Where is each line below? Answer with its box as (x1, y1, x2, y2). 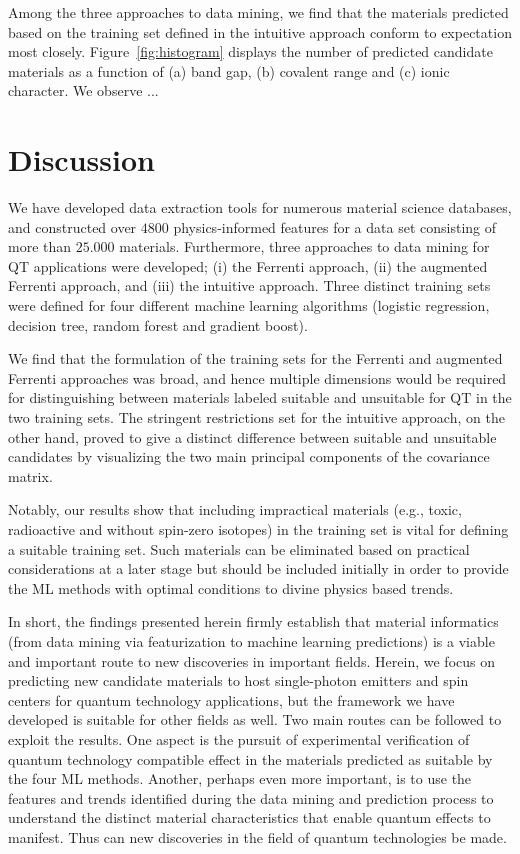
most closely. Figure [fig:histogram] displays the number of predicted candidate (8, 41, 493, 62)
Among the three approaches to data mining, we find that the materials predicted (8, 2, 509, 22)
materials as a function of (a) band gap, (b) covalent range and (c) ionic (8, 60, 450, 81)
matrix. (8, 465, 53, 486)
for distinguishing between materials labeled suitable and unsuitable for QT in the (8, 387, 512, 408)
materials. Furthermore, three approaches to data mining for (119, 236, 490, 257)
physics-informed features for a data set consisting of (173, 216, 497, 237)
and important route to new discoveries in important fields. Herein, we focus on (8, 650, 496, 671)
